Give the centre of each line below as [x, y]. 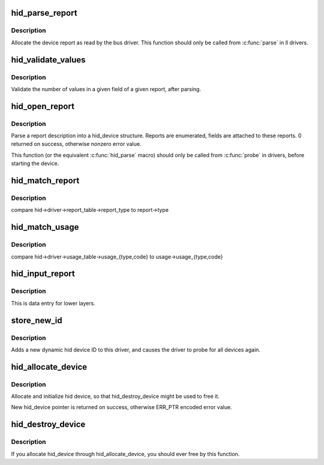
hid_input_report [43, 274]
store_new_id [37, 320]
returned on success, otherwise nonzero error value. [76, 144]
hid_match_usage [45, 227]
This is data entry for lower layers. [53, 303]
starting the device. [35, 163]
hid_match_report [45, 181]
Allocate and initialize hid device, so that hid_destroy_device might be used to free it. [115, 397]
